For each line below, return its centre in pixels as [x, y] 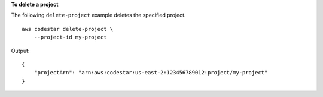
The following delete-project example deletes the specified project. [98, 15]
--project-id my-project [70, 37]
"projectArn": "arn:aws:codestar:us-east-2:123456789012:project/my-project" [151, 73]
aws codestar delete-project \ [68, 29]
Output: [20, 51]
